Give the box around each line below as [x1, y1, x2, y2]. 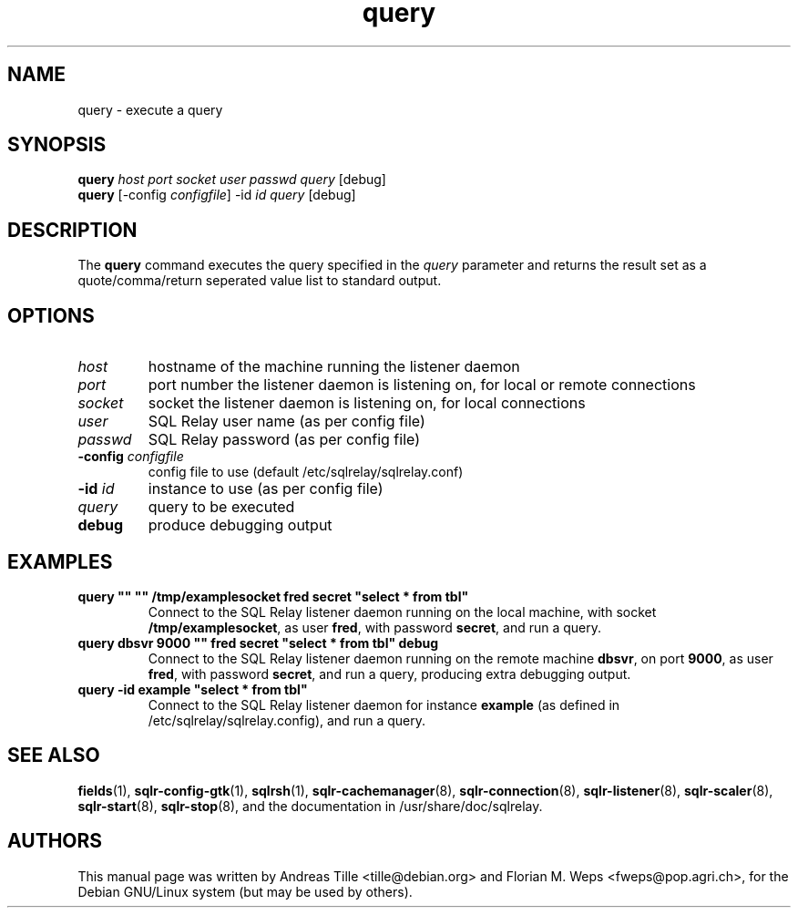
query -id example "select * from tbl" [77, 681, 308, 697]
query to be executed [148, 498, 295, 517]
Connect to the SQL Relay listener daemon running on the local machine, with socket [148, 603, 657, 620]
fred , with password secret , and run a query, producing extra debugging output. [148, 665, 631, 682]
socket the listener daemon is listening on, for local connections [148, 394, 586, 413]
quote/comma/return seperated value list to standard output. [77, 272, 442, 289]
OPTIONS [7, 303, 95, 327]
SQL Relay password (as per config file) [148, 430, 420, 449]
